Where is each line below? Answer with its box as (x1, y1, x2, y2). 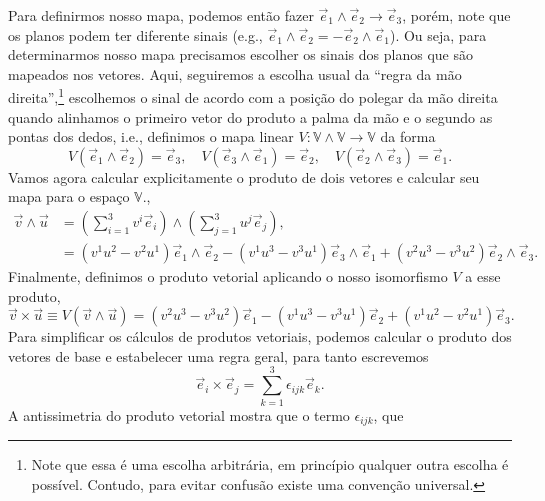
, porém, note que (402, 5, 511, 25)
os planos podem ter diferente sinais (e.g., (8, 24, 263, 45)
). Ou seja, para (389, 24, 487, 45)
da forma (380, 126, 436, 147)
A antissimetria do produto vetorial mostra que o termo (8, 404, 350, 425)
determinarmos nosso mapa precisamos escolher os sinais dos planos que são (8, 44, 473, 65)
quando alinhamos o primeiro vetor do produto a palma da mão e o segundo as (8, 106, 493, 127)
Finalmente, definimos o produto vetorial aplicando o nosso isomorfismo (8, 266, 448, 287)
